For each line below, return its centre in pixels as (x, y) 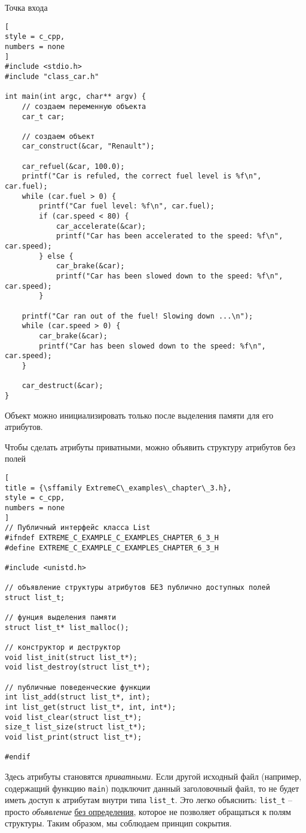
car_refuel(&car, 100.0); (73, 166)
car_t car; (43, 116)
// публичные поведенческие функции (78, 687)
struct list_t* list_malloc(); (67, 627)
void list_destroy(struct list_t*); (78, 667)
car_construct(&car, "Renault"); (88, 146)
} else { (56, 256)
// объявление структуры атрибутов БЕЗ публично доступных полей (137, 588)
